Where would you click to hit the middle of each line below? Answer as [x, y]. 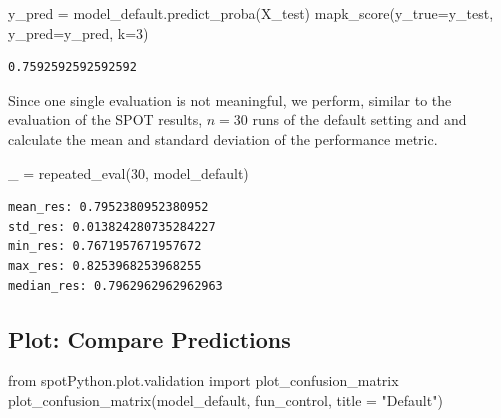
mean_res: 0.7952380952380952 [108, 207]
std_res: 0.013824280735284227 [112, 226]
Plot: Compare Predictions [149, 338]
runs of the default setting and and [359, 119]
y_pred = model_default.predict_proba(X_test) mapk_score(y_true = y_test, [251, 13]
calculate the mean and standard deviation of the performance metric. [223, 138]
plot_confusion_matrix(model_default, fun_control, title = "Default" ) [225, 399]
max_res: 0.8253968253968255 [105, 265]
